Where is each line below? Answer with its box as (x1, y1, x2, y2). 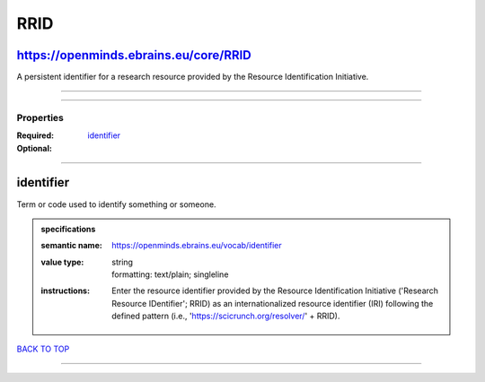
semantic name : (40, 240, 102, 251)
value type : (40, 256, 84, 267)
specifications (40, 223, 96, 234)
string (111, 256, 134, 267)
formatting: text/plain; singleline (111, 269, 229, 280)
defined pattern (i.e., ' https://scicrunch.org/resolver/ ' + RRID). (111, 310, 340, 322)
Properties (16, 111, 65, 124)
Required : (16, 130, 54, 141)
